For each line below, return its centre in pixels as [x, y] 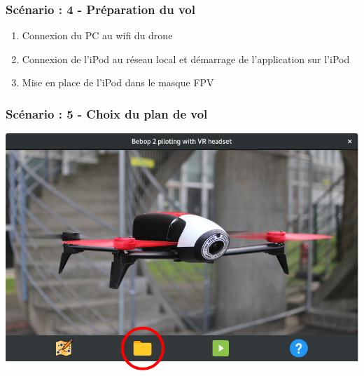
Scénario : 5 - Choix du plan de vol [107, 113]
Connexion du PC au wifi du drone [97, 35]
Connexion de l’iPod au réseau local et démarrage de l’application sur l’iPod [186, 59]
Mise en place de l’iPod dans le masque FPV [118, 82]
